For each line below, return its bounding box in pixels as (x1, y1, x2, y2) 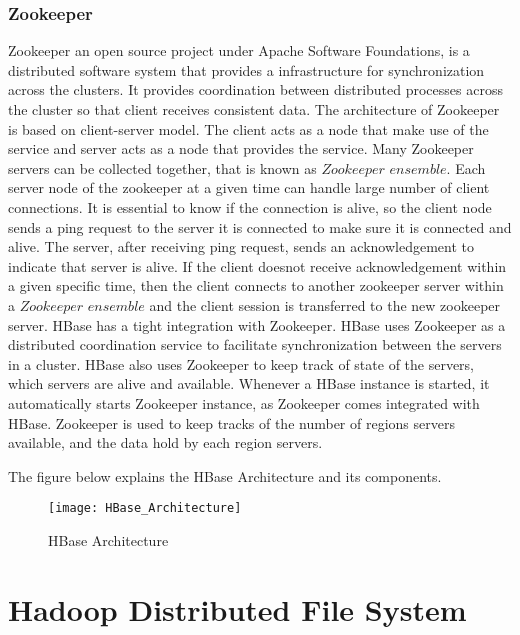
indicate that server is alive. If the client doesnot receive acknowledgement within (8, 255, 507, 276)
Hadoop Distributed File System (8, 588, 467, 629)
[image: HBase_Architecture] (48, 501, 242, 516)
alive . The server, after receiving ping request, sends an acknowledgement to (8, 236, 474, 257)
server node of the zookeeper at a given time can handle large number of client (8, 177, 490, 198)
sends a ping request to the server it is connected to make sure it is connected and (8, 216, 512, 237)
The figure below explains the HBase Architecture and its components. (8, 465, 442, 486)
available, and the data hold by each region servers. (8, 432, 323, 453)
